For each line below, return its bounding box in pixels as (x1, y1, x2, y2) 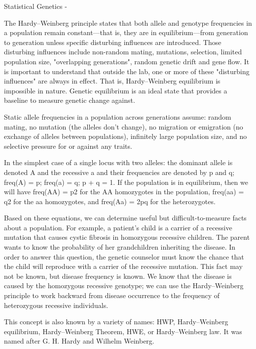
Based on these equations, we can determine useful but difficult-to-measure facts (4, 213, 247, 223)
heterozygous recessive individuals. (4, 300, 109, 310)
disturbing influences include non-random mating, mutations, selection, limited (4, 46, 242, 57)
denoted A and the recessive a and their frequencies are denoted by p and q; (4, 167, 235, 177)
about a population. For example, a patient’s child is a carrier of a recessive (4, 222, 232, 232)
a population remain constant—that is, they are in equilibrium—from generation (4, 27, 248, 38)
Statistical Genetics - (4, 1, 67, 11)
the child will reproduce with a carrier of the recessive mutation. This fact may (4, 261, 243, 271)
